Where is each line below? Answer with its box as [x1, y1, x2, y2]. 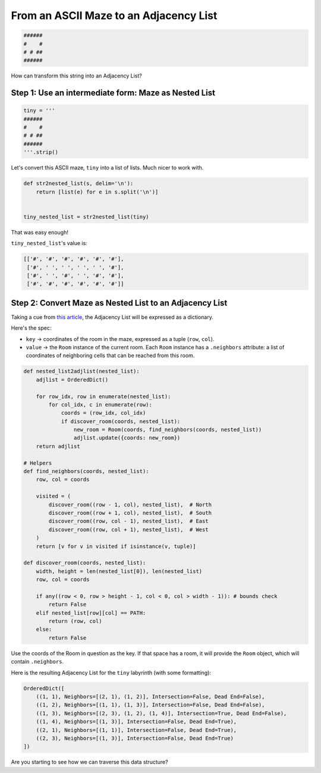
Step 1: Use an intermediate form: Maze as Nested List [11, 88, 215, 98]
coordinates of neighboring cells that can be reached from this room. [26, 352, 195, 359]
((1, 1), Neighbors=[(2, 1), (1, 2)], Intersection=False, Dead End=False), [36, 693, 265, 700]
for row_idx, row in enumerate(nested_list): [36, 393, 171, 400]
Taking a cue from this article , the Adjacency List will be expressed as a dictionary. [11, 313, 213, 321]
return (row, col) [48, 618, 102, 625]
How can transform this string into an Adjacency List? [11, 72, 142, 80]
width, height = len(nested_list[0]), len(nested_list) [36, 568, 203, 574]
